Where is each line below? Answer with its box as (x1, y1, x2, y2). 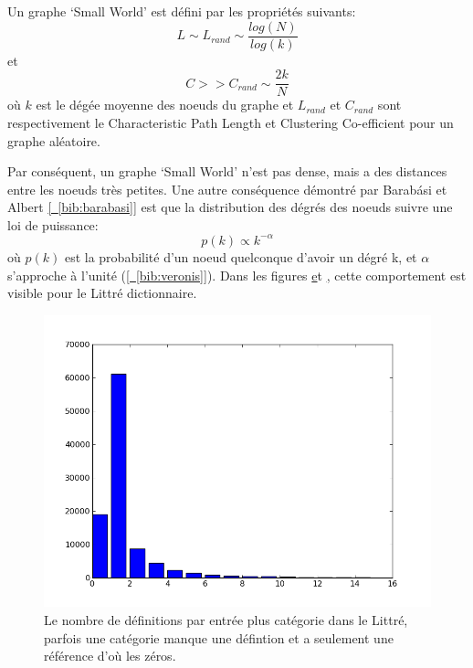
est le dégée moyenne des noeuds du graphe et (36, 95, 294, 114)
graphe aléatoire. (7, 131, 100, 150)
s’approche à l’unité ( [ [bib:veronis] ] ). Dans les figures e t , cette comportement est (7, 265, 467, 284)
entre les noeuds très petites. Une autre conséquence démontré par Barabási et (7, 179, 447, 198)
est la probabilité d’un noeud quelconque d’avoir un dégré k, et (64, 247, 417, 266)
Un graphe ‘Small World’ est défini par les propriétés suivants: (7, 2, 356, 20)
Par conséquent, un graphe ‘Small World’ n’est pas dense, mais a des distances (7, 162, 447, 181)
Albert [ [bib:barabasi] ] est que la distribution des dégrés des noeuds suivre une (7, 197, 453, 217)
